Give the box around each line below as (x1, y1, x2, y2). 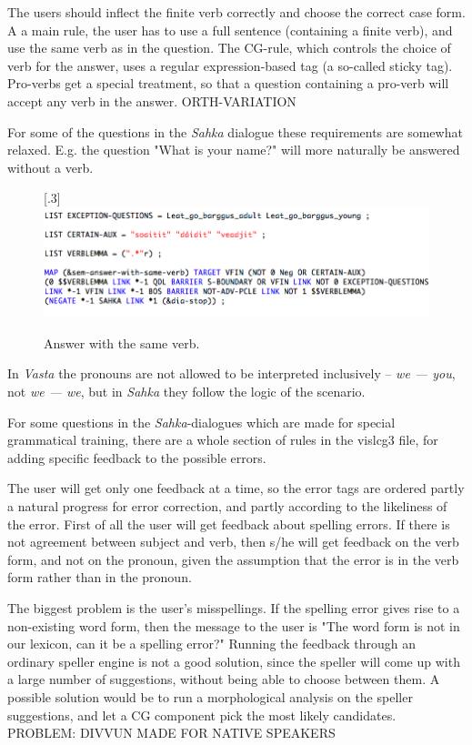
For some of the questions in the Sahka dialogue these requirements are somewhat (7, 122, 463, 141)
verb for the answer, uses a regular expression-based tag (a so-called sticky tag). (7, 55, 453, 75)
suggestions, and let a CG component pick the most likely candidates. (7, 705, 397, 724)
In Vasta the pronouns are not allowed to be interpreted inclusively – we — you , (7, 364, 456, 383)
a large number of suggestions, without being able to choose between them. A (7, 669, 440, 689)
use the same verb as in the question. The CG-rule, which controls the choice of (7, 38, 451, 57)
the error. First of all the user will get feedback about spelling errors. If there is (7, 514, 450, 533)
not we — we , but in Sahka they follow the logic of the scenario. (7, 382, 366, 400)
